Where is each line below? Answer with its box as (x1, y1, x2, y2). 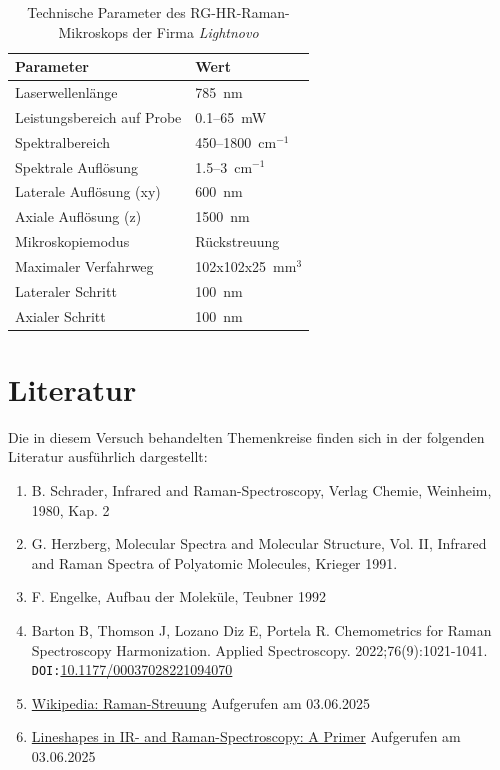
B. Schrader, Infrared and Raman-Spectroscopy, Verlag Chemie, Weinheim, (31, 480, 492, 501)
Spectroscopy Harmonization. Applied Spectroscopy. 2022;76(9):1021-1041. (31, 639, 488, 660)
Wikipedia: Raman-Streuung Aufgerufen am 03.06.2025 (31, 692, 371, 713)
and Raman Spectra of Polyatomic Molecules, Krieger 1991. (31, 552, 398, 573)
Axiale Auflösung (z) (15, 206, 142, 227)
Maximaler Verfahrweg (15, 255, 154, 276)
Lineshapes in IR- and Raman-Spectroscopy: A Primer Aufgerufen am (31, 726, 461, 747)
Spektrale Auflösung (15, 156, 139, 177)
